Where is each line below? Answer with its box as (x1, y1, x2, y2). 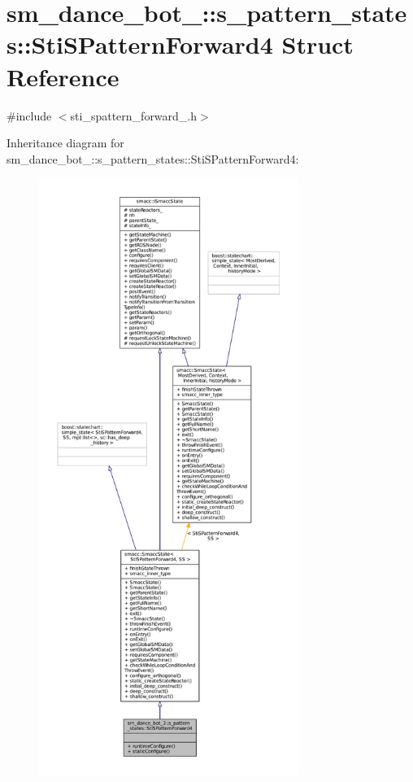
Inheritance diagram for (7, 134, 124, 151)
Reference (7, 59, 120, 93)
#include (7, 107, 52, 124)
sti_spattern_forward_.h (70, 107, 198, 124)
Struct (281, 28, 354, 61)
